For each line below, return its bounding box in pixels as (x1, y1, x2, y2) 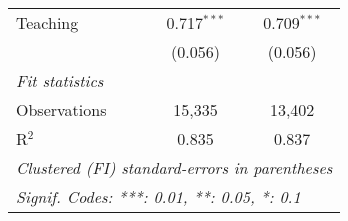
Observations (16, 98, 107, 121)
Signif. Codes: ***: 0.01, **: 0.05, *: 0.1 (16, 185, 301, 208)
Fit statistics (16, 69, 104, 92)
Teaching (16, 11, 79, 34)
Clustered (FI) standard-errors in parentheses (16, 156, 333, 179)
